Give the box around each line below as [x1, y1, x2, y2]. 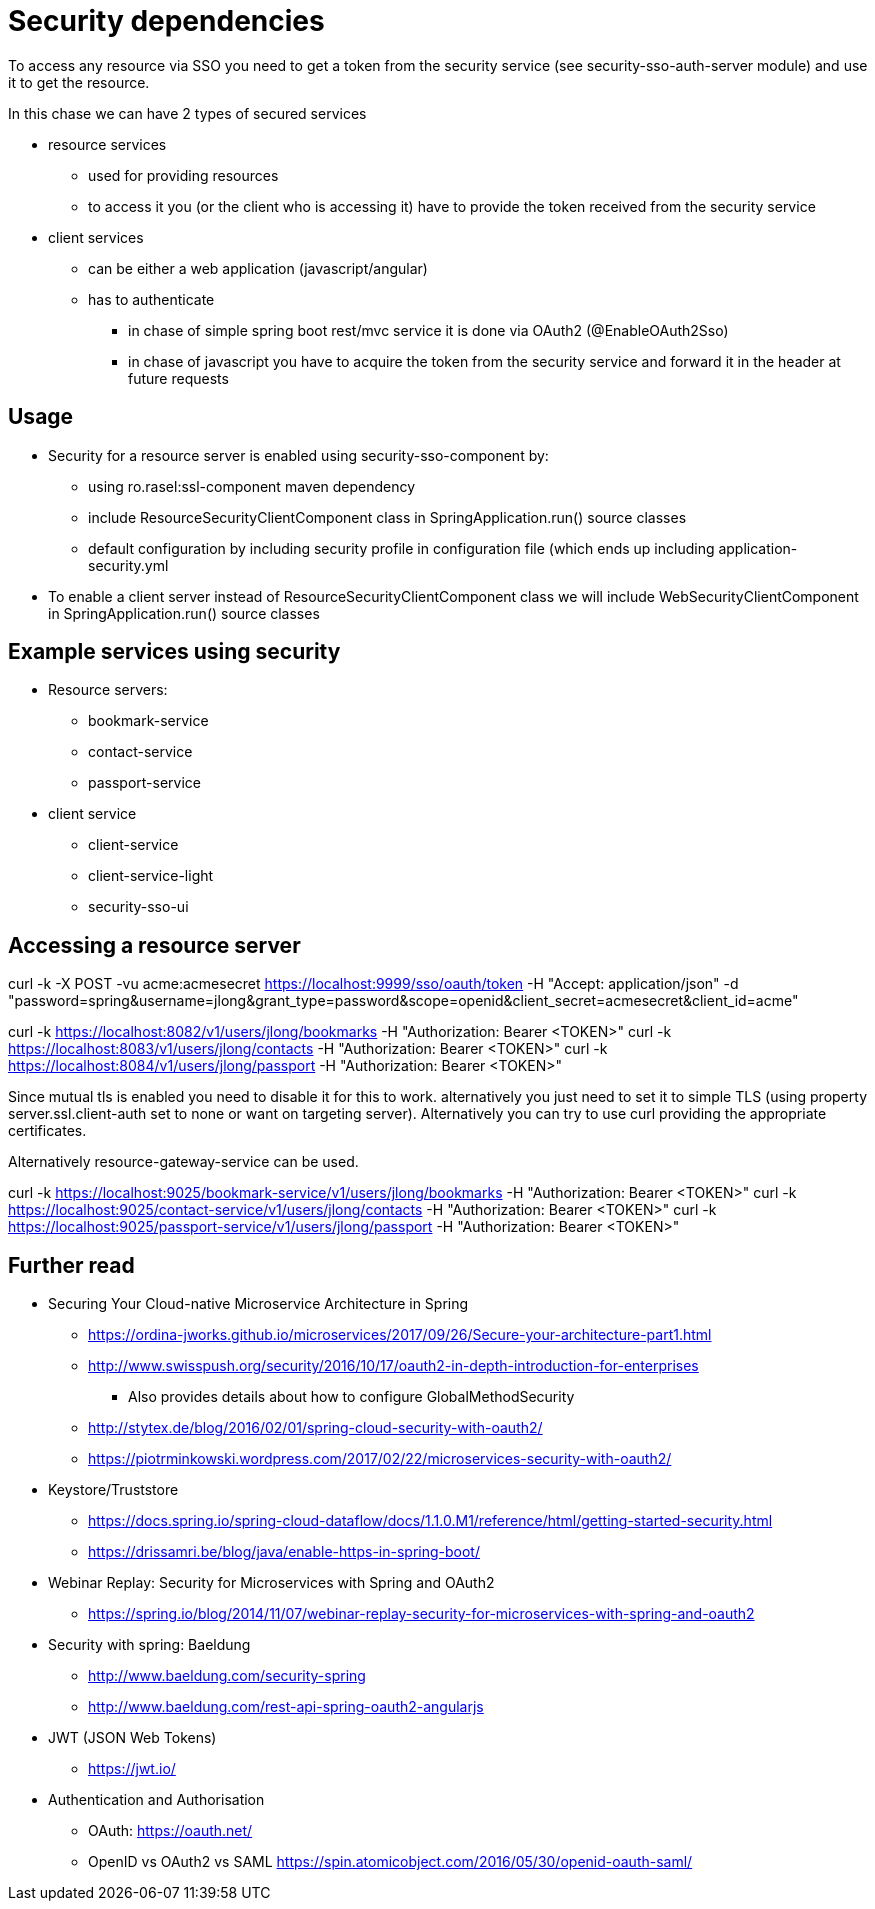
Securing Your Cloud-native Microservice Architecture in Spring [48, 1295, 469, 1313]
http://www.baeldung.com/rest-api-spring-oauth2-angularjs [88, 1698, 484, 1716]
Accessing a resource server [8, 932, 301, 958]
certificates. [8, 1122, 87, 1140]
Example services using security [8, 639, 341, 665]
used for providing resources [88, 166, 279, 184]
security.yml [88, 556, 169, 574]
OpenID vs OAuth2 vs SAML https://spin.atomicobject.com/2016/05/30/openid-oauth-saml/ [88, 1853, 693, 1871]
